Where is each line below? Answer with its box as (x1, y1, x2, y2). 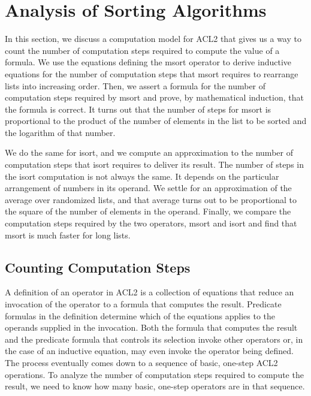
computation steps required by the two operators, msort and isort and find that (5, 217, 297, 229)
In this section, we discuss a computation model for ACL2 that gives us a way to (5, 32, 301, 45)
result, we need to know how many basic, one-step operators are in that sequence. (5, 380, 305, 392)
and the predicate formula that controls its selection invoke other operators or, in (5, 332, 303, 345)
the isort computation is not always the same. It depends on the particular (5, 170, 279, 182)
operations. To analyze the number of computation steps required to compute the (5, 368, 304, 380)
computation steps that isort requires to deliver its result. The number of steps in (5, 158, 304, 171)
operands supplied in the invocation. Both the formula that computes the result (5, 321, 298, 334)
